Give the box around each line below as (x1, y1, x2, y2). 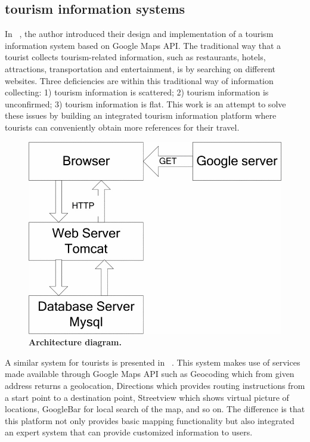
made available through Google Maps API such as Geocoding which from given (5, 367, 294, 380)
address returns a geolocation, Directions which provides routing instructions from (5, 379, 305, 392)
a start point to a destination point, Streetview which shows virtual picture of (5, 391, 289, 403)
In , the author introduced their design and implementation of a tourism (5, 27, 274, 40)
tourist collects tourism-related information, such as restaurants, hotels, (5, 51, 266, 63)
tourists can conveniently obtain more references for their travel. (5, 120, 240, 133)
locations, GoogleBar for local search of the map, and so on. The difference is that (5, 403, 305, 415)
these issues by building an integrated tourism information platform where (5, 109, 277, 122)
